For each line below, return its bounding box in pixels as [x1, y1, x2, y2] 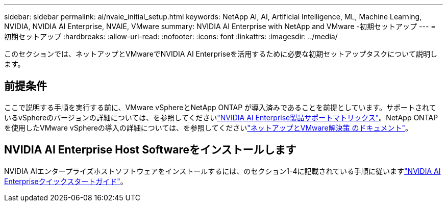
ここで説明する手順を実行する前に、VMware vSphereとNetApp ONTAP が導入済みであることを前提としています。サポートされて [4, 102, 436, 112]
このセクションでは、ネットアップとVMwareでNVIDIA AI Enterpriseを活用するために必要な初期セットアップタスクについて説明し [4, 49, 437, 58]
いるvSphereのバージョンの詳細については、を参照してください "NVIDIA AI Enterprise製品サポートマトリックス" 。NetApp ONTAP [4, 113, 438, 122]
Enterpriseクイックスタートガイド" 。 [4, 176, 128, 186]
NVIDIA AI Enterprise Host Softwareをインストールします [4, 143, 296, 157]
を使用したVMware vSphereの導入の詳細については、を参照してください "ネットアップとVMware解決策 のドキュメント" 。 [4, 123, 413, 132]
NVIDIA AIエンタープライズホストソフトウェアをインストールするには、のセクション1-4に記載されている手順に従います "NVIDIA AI [4, 166, 441, 175]
